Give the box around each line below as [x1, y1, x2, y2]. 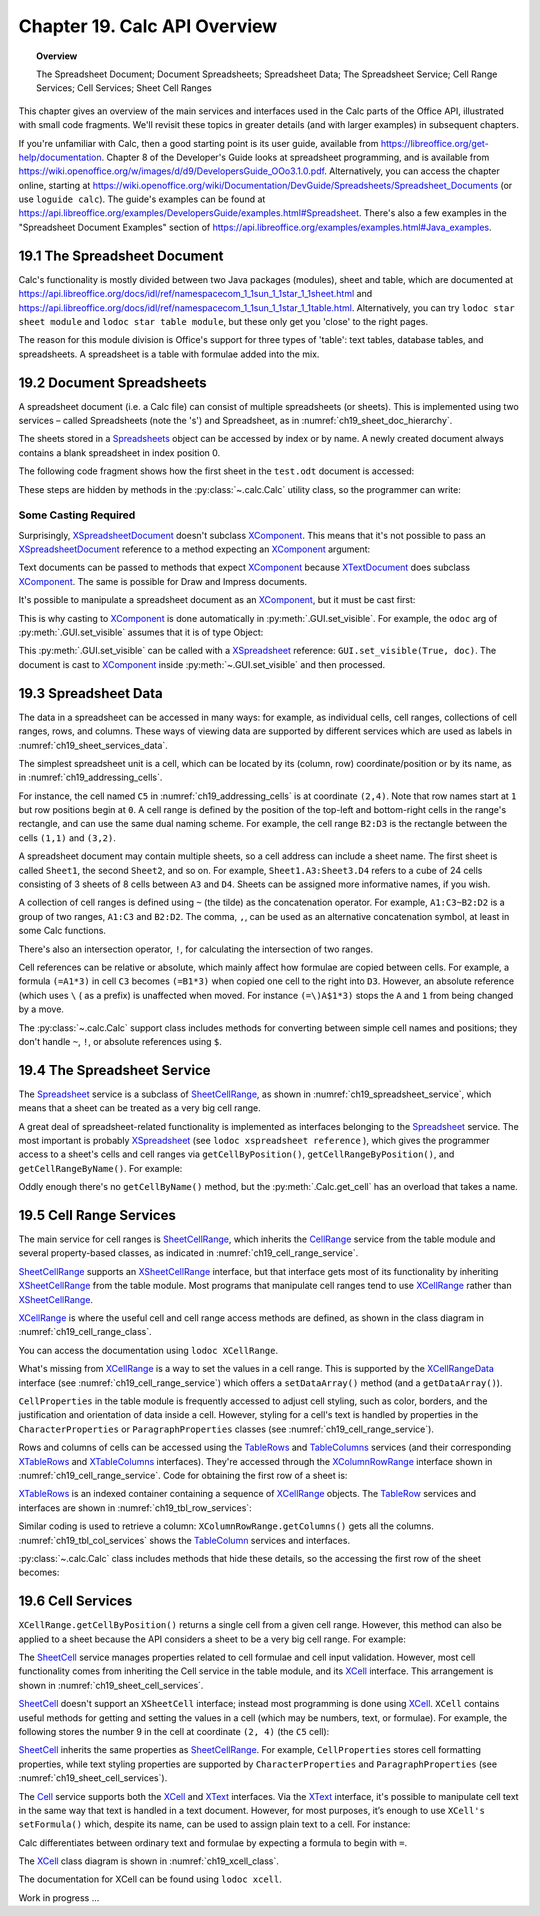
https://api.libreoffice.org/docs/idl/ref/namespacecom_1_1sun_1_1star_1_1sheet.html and [18, 288, 373, 300]
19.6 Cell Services [18, 1593, 133, 1610]
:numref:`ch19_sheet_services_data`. [18, 739, 169, 751]
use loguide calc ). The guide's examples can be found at [18, 193, 266, 205]
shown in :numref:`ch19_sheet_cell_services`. [18, 1679, 204, 1691]
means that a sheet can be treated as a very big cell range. [18, 1102, 261, 1114]
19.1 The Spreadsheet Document [18, 247, 224, 264]
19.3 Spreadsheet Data [18, 685, 164, 702]
